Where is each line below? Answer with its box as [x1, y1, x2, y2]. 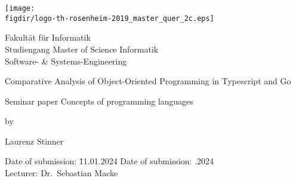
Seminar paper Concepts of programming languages [5, 94, 194, 107]
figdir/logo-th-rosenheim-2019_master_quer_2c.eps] [5, 14, 214, 23]
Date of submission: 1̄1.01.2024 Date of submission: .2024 [5, 155, 214, 167]
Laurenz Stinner [5, 134, 64, 147]
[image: [5, 4, 35, 13]
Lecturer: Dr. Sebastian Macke [5, 167, 118, 179]
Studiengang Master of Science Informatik [5, 42, 159, 55]
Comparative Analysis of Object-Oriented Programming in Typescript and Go [5, 75, 291, 87]
